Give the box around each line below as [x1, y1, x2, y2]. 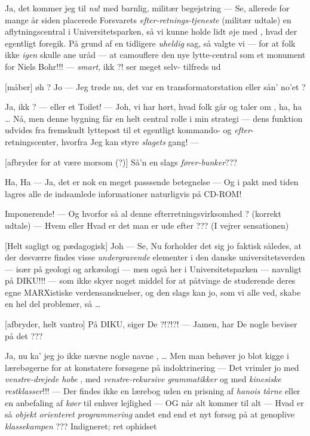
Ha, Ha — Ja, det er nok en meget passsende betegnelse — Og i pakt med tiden [5, 176, 299, 188]
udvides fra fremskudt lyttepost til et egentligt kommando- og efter [5, 124, 251, 136]
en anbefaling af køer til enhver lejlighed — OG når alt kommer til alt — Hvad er [5, 396, 304, 409]
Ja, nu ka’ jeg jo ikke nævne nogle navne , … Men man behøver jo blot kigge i [5, 349, 289, 362]
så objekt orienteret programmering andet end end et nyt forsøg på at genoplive [5, 408, 295, 420]
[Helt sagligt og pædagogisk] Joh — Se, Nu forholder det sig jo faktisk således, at [5, 239, 302, 251]
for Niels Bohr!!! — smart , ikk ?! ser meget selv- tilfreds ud [5, 60, 221, 72]
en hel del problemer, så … [5, 297, 101, 310]
